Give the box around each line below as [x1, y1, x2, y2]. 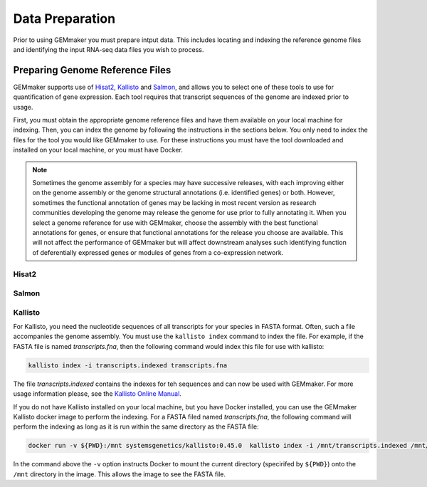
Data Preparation [13, 11, 116, 26]
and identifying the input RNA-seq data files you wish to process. [13, 45, 204, 53]
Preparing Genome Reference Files [13, 64, 172, 76]
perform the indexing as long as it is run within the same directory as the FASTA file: [13, 422, 259, 431]
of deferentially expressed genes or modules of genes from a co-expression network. [32, 248, 284, 256]
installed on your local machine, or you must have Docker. [13, 146, 183, 155]
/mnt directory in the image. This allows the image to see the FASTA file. [13, 470, 226, 478]
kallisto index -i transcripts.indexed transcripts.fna [28, 361, 228, 370]
